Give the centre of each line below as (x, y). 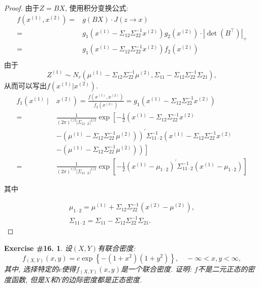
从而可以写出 (25, 85)
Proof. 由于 (22, 8)
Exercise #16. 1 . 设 (38, 248)
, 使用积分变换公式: (97, 8)
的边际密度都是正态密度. (102, 280)
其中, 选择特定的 (31, 268)
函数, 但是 (28, 280)
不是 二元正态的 (223, 268)
